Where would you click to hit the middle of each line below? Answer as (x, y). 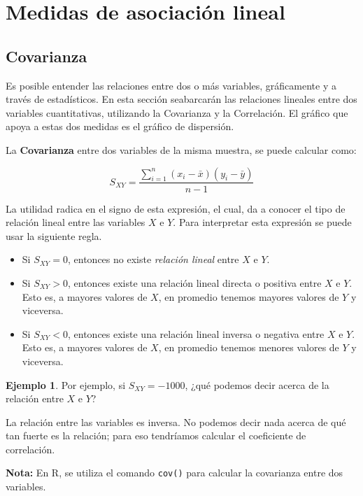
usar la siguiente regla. (54, 235)
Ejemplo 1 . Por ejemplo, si (66, 384)
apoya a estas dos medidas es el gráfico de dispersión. (120, 126)
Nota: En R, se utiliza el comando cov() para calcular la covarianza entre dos (175, 473)
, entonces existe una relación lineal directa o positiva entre (195, 282)
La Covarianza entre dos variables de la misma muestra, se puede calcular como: (181, 149)
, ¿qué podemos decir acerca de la (257, 384)
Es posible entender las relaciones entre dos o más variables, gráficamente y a (171, 85)
